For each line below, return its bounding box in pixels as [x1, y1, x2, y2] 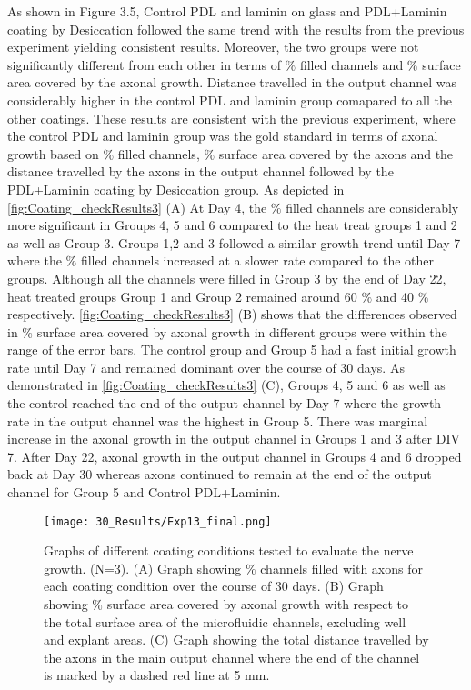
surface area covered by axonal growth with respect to [106, 595, 408, 614]
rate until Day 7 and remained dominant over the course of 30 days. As [7, 357, 405, 376]
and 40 [376, 286, 415, 305]
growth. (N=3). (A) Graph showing [44, 558, 242, 577]
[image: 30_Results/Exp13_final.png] [44, 515, 272, 528]
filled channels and [299, 55, 404, 74]
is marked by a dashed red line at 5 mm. [44, 665, 270, 685]
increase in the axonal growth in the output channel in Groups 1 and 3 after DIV [7, 429, 461, 448]
